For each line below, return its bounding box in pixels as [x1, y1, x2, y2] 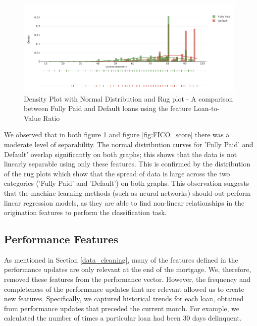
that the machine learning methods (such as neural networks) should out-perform [4, 187, 251, 198]
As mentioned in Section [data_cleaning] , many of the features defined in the [4, 254, 238, 265]
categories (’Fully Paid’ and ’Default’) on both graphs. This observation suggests [4, 178, 249, 188]
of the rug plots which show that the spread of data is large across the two [4, 168, 230, 178]
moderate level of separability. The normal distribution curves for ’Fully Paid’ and [4, 139, 254, 149]
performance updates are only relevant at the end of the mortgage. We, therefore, [4, 264, 251, 274]
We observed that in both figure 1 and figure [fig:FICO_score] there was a [4, 129, 230, 140]
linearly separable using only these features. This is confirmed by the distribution [4, 159, 251, 169]
